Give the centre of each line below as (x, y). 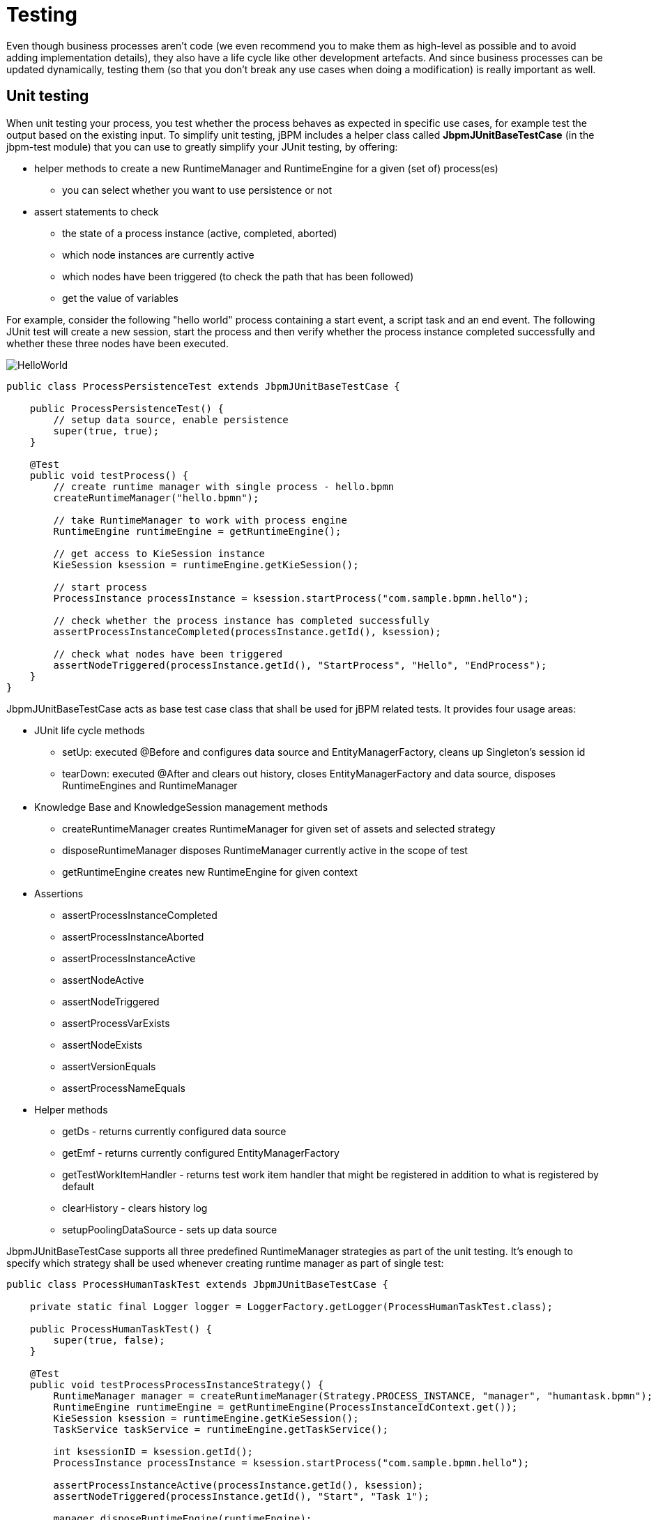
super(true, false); (109, 1340)
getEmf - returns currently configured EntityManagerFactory (201, 1153)
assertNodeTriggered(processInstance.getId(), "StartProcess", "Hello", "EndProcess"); (300, 665)
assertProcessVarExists (116, 1023)
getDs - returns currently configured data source (174, 1131)
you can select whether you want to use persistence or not (197, 190)
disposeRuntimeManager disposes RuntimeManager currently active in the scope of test (265, 850)
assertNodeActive (103, 980)
